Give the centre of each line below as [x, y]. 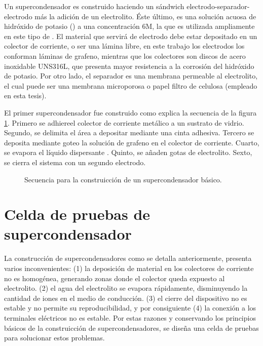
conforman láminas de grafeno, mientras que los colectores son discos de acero [125, 55]
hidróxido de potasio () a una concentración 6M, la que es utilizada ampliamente [129, 26]
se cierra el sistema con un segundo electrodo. [75, 162]
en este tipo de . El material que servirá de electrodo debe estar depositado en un [131, 36]
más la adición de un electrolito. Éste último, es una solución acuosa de [145, 16]
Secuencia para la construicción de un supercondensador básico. [123, 179]
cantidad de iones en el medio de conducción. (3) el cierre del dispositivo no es [126, 298]
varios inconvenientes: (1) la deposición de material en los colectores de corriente [129, 268]
